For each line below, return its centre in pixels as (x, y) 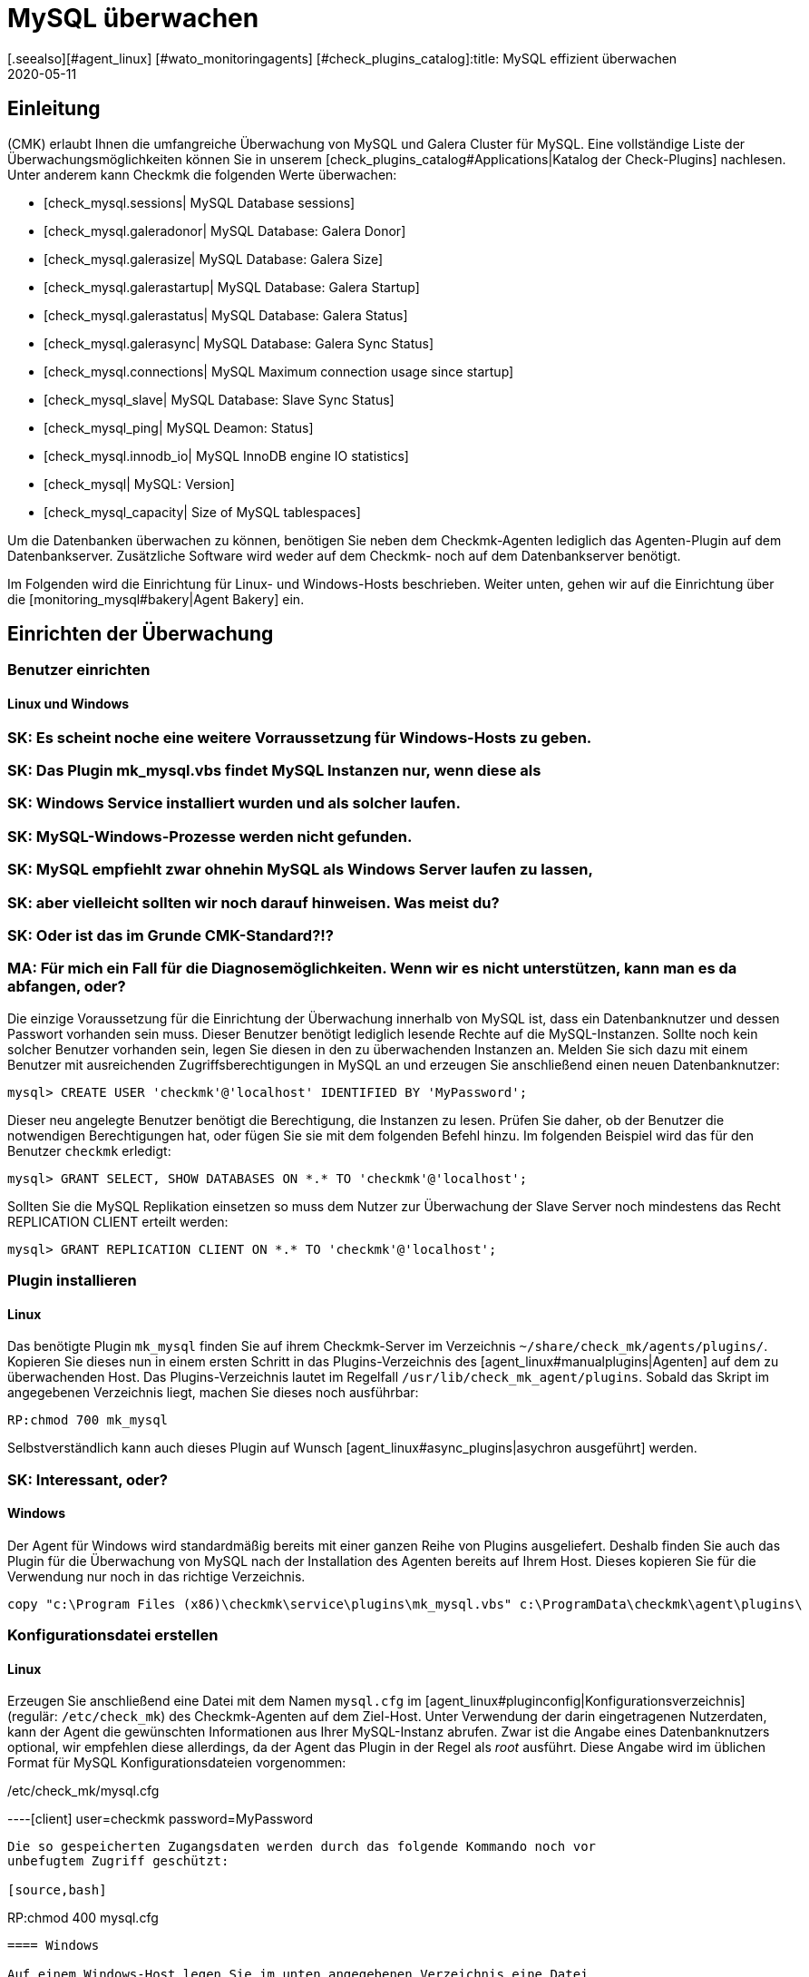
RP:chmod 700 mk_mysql (88, 1420)
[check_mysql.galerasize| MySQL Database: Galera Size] (214, 259)
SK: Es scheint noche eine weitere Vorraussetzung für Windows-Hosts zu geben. (300, 737)
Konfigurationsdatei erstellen (113, 1635)
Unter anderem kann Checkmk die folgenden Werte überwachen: (202, 174)
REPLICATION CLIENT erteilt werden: (118, 1221)
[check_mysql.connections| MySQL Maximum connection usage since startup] (279, 371)
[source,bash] (57, 1890)
